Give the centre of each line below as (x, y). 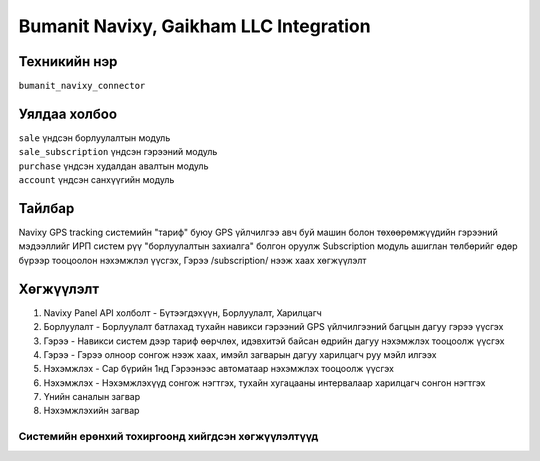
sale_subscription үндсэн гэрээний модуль (118, 152)
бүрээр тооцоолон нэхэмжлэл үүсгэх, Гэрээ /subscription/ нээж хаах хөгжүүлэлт (192, 260)
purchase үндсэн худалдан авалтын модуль (113, 166)
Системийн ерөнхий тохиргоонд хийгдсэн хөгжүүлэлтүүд (168, 437)
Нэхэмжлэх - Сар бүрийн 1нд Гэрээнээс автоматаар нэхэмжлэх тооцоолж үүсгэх (219, 369)
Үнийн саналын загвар (91, 397)
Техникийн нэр (68, 61)
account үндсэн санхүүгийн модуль (96, 180)
